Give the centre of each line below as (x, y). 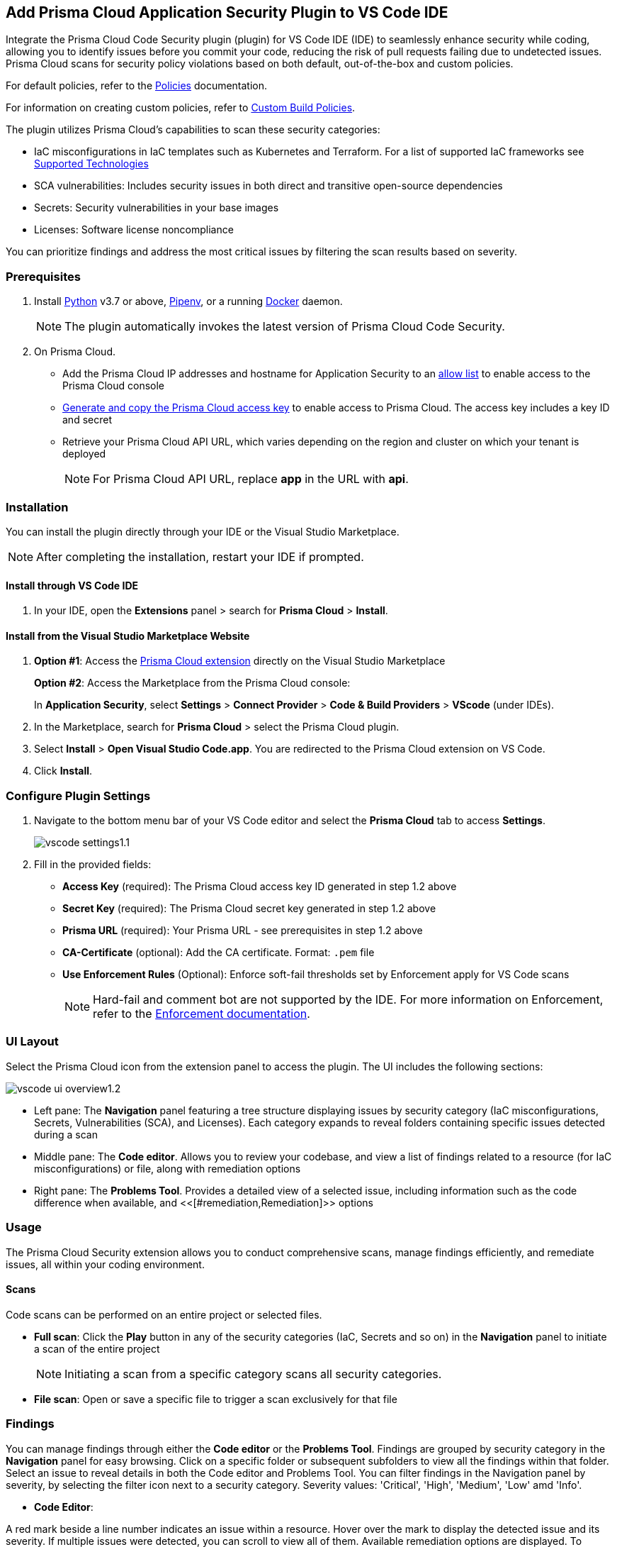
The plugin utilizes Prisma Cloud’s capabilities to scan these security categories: (193, 130)
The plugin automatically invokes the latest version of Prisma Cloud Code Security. (285, 327)
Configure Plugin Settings (78, 795)
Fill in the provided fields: (93, 865)
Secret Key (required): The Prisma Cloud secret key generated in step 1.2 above (249, 909)
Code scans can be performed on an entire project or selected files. (164, 1314)
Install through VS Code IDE (72, 585)
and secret (87, 420)
